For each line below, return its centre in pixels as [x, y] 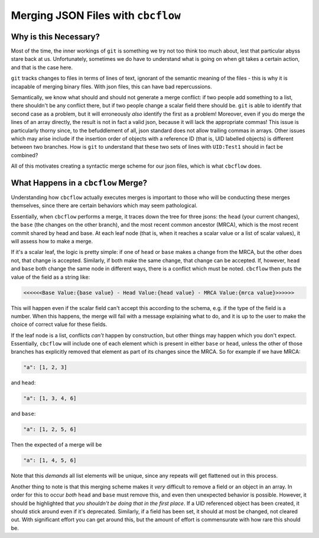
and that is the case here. [42, 67]
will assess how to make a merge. [52, 241]
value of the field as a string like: [51, 277]
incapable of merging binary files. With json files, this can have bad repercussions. [111, 86]
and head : [23, 383]
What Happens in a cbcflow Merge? [79, 183]
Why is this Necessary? [56, 36]
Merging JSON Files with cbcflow [96, 15]
